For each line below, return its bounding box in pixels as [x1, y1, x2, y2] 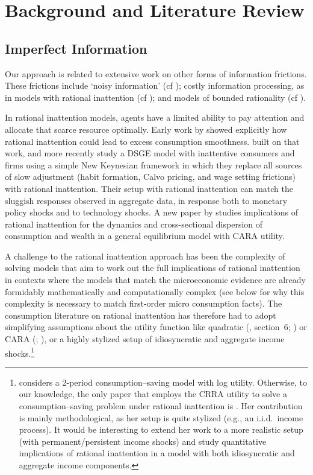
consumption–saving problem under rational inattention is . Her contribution [19, 400, 303, 412]
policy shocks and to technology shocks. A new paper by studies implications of [5, 206, 299, 218]
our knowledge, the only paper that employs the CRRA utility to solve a [19, 387, 287, 400]
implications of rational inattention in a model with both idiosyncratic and [19, 447, 295, 459]
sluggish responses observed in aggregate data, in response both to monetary [5, 194, 288, 206]
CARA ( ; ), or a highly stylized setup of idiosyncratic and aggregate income [5, 333, 285, 345]
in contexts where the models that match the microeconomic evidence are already [5, 273, 306, 286]
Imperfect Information [5, 39, 147, 57]
